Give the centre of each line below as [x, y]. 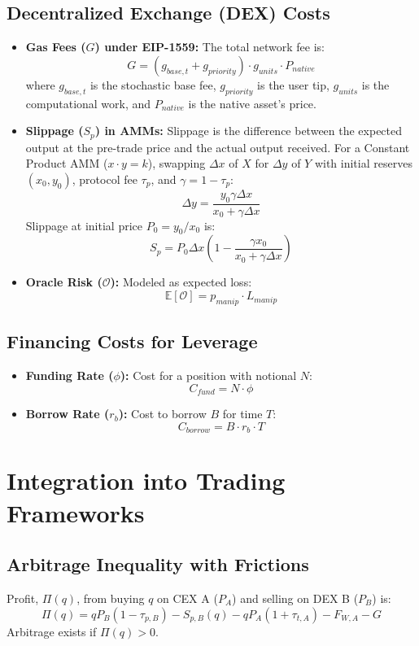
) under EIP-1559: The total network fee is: [209, 47]
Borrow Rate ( [68, 414]
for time [242, 414]
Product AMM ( [67, 163]
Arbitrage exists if [52, 631]
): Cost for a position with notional [208, 375]
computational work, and [88, 103]
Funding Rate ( [70, 375]
